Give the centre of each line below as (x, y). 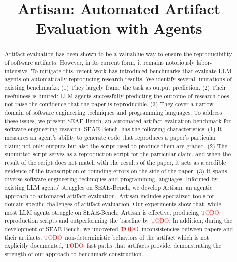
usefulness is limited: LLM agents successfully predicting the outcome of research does (117, 95)
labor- (204, 62)
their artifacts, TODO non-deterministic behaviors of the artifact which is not (107, 237)
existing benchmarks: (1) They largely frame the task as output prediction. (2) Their (115, 87)
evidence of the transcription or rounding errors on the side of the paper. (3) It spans (116, 171)
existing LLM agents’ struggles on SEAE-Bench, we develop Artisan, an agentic (108, 187)
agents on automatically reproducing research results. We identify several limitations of (118, 79)
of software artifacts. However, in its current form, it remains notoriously (99, 62)
